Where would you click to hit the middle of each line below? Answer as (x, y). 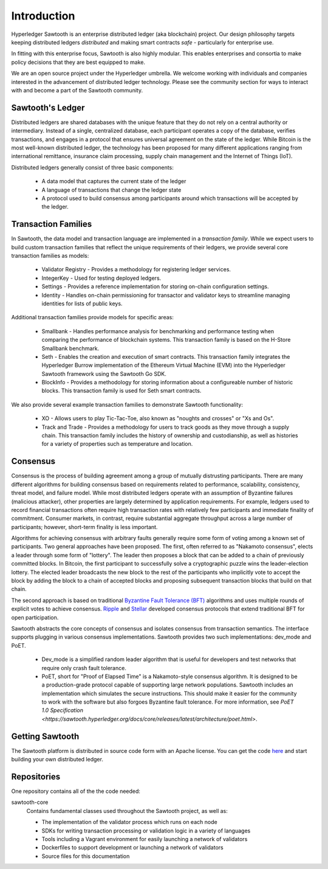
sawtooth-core (30, 802)
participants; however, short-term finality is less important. (84, 527)
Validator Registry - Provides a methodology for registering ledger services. (136, 269)
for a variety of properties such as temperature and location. (117, 444)
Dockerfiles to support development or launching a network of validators (133, 848)
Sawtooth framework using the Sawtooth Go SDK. (104, 373)
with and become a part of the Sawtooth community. (77, 90)
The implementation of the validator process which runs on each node (130, 822)
